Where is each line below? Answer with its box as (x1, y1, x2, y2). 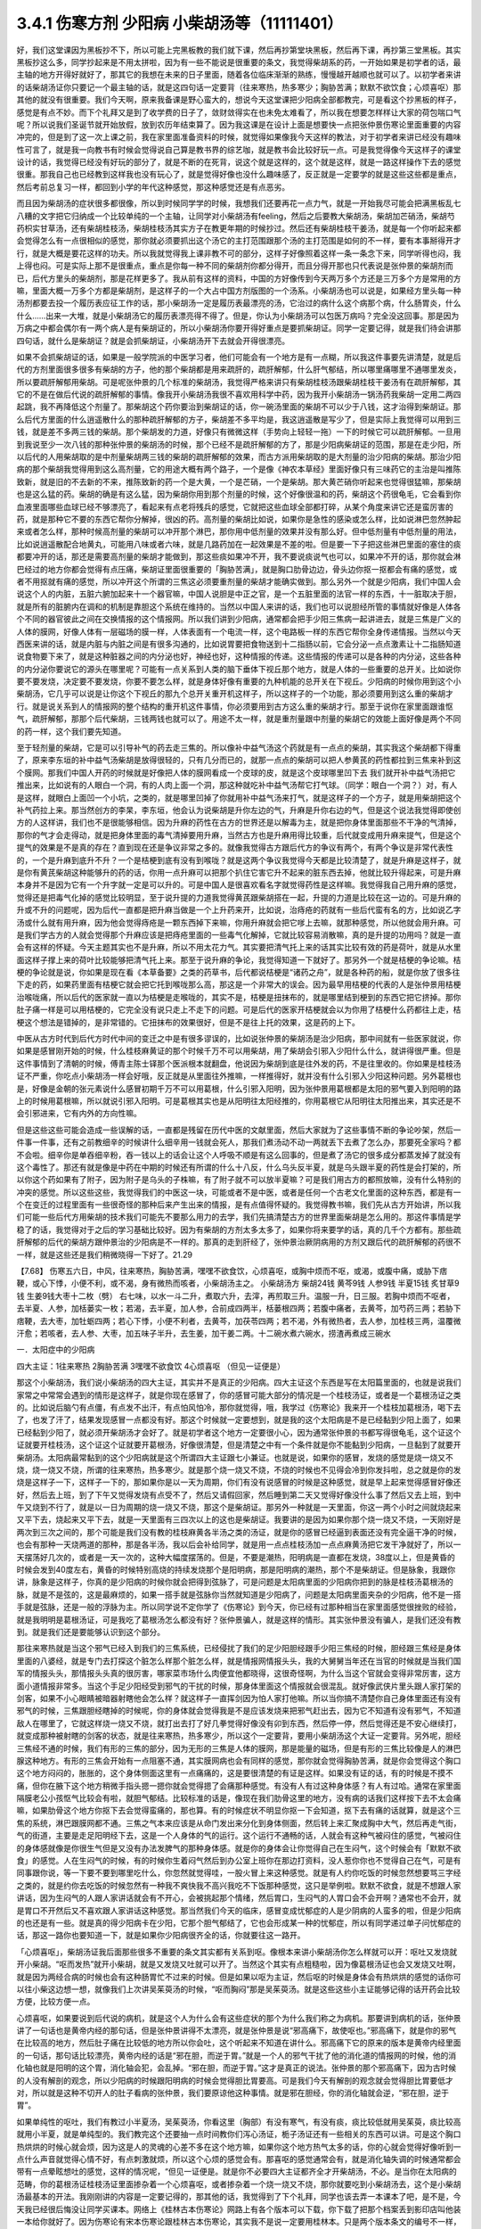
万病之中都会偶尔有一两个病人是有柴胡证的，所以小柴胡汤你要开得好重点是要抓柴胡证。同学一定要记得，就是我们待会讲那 (16, 323, 461, 333)
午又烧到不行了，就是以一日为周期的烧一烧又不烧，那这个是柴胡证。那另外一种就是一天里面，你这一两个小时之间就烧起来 (16, 1502, 461, 1513)
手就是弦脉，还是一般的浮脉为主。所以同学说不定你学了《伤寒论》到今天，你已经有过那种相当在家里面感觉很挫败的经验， (16, 1601, 461, 1613)
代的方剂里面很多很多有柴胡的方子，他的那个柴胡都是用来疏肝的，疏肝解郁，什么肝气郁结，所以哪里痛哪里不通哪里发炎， (16, 364, 461, 374)
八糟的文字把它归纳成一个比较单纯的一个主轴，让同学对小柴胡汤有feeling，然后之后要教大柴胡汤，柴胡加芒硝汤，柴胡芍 (16, 210, 455, 221)
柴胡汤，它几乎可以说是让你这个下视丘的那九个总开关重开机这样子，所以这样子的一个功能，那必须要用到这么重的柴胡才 (16, 688, 453, 699)
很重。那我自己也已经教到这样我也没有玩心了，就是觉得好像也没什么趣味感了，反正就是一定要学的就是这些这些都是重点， (16, 169, 461, 180)
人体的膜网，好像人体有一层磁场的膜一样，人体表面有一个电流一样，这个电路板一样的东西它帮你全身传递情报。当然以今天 (16, 626, 461, 637)
